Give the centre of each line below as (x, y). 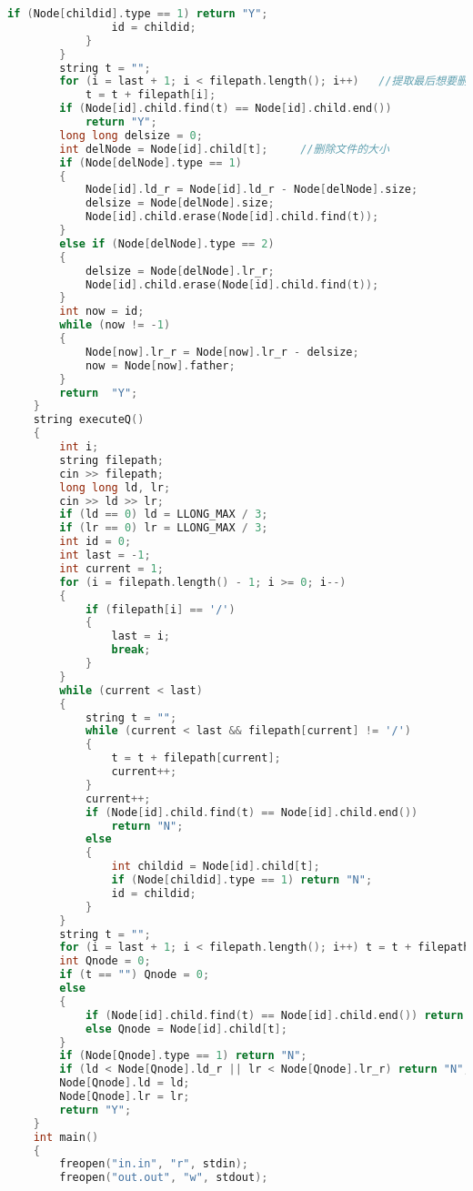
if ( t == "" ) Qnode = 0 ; (135, 975)
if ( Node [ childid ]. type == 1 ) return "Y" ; (138, 14)
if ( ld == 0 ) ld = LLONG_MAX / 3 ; (164, 515)
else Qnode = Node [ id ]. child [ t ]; (186, 1029)
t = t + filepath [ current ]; (196, 758)
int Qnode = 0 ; (105, 961)
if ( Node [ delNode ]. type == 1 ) (151, 162)
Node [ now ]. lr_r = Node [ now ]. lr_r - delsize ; (222, 352)
